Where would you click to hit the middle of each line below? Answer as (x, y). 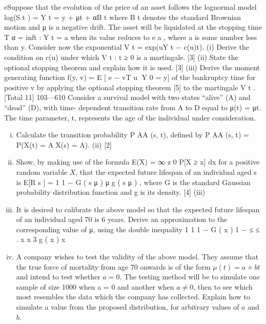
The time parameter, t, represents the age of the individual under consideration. (130, 117)
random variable (42, 171)
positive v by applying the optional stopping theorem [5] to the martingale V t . (130, 87)
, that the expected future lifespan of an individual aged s (166, 171)
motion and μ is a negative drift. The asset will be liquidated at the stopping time (133, 27)
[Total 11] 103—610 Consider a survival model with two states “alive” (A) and (127, 97)
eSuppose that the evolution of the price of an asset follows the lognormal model (130, 7)
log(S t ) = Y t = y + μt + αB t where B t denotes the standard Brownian (123, 17)
